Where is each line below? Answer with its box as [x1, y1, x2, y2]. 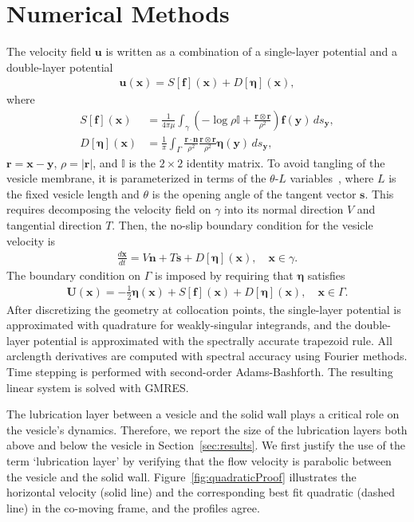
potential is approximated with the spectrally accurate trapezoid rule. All [33, 332, 392, 348]
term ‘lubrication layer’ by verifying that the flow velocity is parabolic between [6, 452, 392, 469]
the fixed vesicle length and [6, 185, 140, 202]
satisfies [307, 266, 345, 283]
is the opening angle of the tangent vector [152, 185, 357, 202]
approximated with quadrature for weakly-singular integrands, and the [6, 316, 352, 333]
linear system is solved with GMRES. [6, 379, 189, 395]
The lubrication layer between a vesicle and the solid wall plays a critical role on [6, 406, 400, 422]
